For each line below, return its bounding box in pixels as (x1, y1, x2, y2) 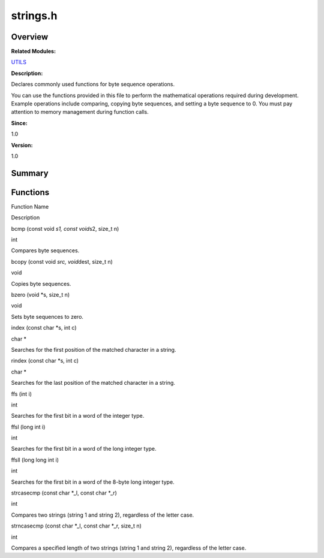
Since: (11, 119, 28, 126)
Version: (11, 141, 33, 149)
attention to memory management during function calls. (11, 108, 149, 116)
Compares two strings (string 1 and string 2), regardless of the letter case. (11, 511, 194, 518)
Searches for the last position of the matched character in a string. (11, 379, 175, 387)
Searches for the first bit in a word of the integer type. (11, 412, 145, 420)
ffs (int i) (11, 390, 32, 397)
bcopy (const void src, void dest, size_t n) (11, 258, 113, 265)
